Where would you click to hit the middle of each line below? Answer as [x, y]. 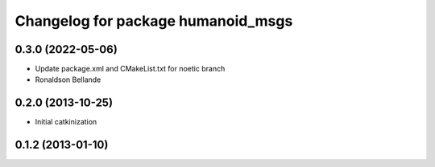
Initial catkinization [66, 122]
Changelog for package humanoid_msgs [154, 21]
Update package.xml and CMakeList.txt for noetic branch [130, 69]
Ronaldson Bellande [68, 79]
